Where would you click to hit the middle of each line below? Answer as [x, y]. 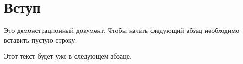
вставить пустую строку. [41, 40]
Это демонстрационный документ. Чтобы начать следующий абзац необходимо [122, 30]
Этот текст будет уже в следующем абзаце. [68, 56]
